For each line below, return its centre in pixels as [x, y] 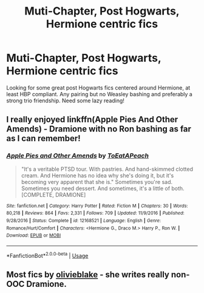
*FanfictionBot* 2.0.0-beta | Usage [47, 255]
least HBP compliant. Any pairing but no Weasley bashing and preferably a [99, 94]
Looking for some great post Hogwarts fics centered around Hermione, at [98, 87]
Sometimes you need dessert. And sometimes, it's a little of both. [103, 188]
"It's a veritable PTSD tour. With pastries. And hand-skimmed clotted [107, 169]
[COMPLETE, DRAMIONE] [53, 194]
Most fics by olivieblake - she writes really [88, 275]
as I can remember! [43, 138]
